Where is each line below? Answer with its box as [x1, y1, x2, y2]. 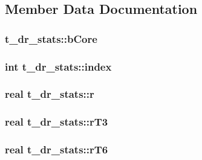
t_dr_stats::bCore [5, 31, 97, 46]
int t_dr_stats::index [5, 59, 112, 74]
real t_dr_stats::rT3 [5, 114, 108, 129]
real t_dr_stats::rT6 [5, 142, 108, 157]
